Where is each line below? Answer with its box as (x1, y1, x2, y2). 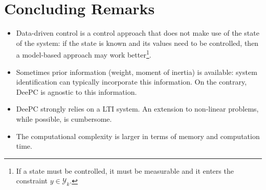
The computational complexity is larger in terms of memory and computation (16, 130, 260, 141)
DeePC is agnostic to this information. (16, 86, 137, 97)
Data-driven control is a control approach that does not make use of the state (16, 28, 259, 38)
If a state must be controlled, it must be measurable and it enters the (16, 165, 234, 176)
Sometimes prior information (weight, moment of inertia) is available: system (16, 66, 257, 77)
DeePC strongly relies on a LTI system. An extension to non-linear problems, (16, 103, 259, 114)
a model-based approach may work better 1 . (16, 48, 151, 60)
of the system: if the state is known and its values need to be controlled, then (16, 37, 259, 48)
